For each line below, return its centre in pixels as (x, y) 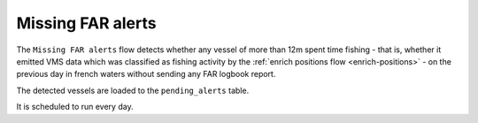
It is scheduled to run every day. (75, 107)
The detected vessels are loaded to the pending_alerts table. (133, 90)
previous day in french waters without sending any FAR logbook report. (146, 74)
